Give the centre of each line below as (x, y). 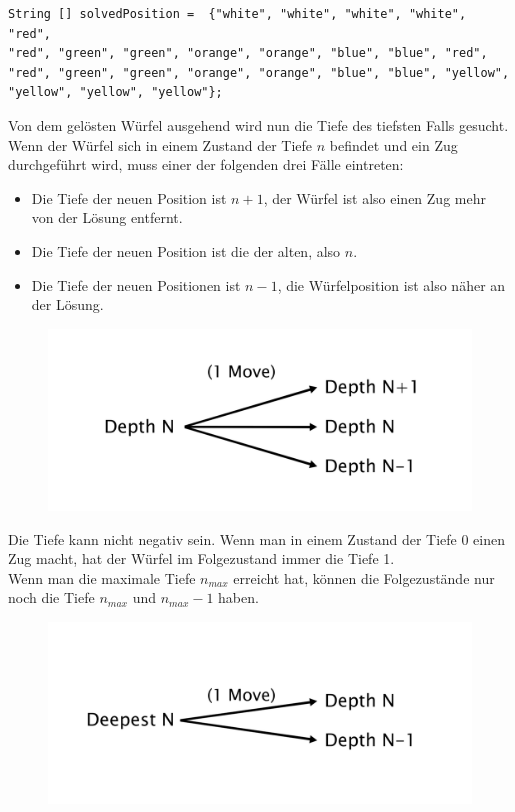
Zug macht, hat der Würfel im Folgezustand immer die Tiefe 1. (201, 558)
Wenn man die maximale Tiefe (102, 577)
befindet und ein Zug (393, 144)
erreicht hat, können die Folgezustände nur (364, 577)
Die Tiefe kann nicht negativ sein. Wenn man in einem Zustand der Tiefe (232, 538)
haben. (238, 597)
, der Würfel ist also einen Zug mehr (374, 197)
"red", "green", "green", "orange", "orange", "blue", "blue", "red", (248, 53)
